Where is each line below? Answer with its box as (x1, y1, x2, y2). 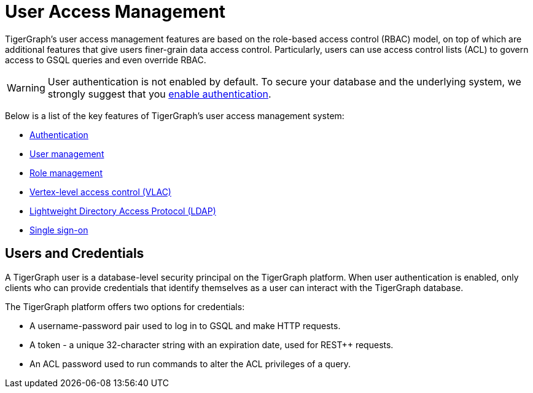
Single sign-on (29, 224, 88, 235)
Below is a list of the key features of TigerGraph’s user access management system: (5, 110, 344, 121)
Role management (29, 167, 103, 178)
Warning (7, 81, 45, 94)
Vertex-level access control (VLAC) (29, 186, 171, 197)
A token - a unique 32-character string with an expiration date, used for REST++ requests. (29, 339, 394, 350)
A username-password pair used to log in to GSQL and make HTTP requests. (29, 320, 341, 331)
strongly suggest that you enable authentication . (47, 87, 271, 100)
